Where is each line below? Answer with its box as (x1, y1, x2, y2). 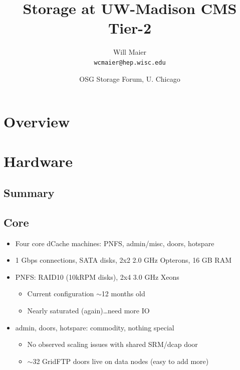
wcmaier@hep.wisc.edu (94, 59, 166, 66)
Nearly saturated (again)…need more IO (27, 305, 150, 316)
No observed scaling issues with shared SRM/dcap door (27, 339, 198, 349)
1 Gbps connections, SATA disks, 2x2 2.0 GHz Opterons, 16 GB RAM (15, 255, 232, 265)
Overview (4, 111, 70, 132)
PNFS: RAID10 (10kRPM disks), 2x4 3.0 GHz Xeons (15, 271, 179, 282)
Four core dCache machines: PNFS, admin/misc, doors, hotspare (15, 238, 214, 248)
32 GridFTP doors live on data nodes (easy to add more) (33, 355, 209, 366)
